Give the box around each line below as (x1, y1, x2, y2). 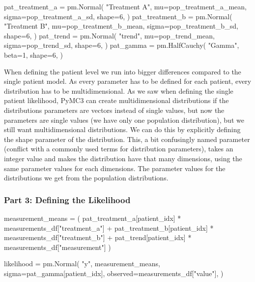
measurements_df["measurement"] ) (4, 242, 111, 252)
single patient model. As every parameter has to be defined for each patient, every (4, 76, 252, 86)
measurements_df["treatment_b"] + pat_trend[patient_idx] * (4, 232, 192, 243)
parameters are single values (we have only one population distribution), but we (4, 114, 244, 125)
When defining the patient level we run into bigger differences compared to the (4, 66, 241, 76)
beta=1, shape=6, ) (4, 49, 63, 60)
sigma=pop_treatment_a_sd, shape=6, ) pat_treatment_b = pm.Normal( (4, 11, 232, 21)
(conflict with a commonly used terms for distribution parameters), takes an (4, 143, 233, 154)
